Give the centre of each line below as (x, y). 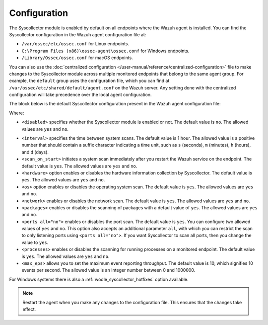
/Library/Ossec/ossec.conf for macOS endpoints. (77, 58)
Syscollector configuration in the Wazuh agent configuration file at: (78, 34)
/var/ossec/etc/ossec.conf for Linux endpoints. (75, 44)
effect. (29, 309)
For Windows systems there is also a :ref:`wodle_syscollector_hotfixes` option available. (99, 279)
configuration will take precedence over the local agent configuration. (80, 95)
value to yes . (35, 242)
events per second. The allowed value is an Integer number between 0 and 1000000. (108, 270)
